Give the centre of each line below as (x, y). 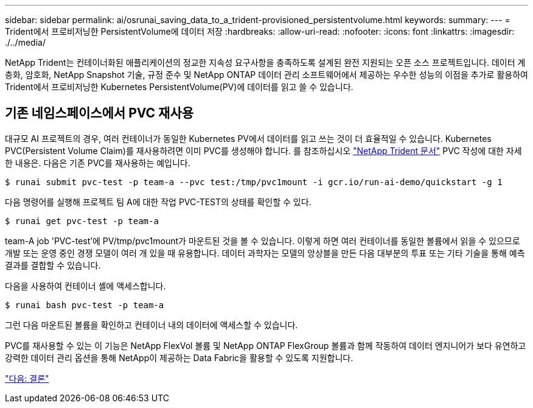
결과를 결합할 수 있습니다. (53, 265)
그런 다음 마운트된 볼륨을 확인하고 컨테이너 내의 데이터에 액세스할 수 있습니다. (152, 325)
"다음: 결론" (27, 378)
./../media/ (25, 42)
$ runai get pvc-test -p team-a (82, 221)
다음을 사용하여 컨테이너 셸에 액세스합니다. (85, 286)
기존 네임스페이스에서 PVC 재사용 (99, 113)
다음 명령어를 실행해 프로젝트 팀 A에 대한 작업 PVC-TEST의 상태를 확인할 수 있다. (158, 202)
